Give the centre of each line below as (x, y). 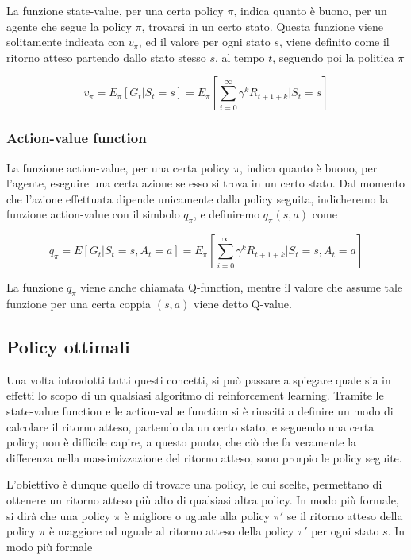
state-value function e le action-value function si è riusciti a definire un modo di (200, 410)
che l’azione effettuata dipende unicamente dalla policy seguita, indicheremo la (198, 198)
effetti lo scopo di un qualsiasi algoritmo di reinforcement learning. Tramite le (195, 395)
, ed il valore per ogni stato (204, 42)
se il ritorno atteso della (345, 515)
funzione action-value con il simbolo (93, 214)
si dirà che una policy (59, 515)
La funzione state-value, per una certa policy (115, 10)
